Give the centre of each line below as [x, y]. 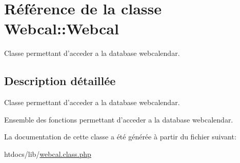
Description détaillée [60, 81]
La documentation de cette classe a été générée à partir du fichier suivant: [120, 137]
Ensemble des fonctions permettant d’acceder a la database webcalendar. [119, 119]
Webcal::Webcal [62, 28]
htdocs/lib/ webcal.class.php [48, 154]
